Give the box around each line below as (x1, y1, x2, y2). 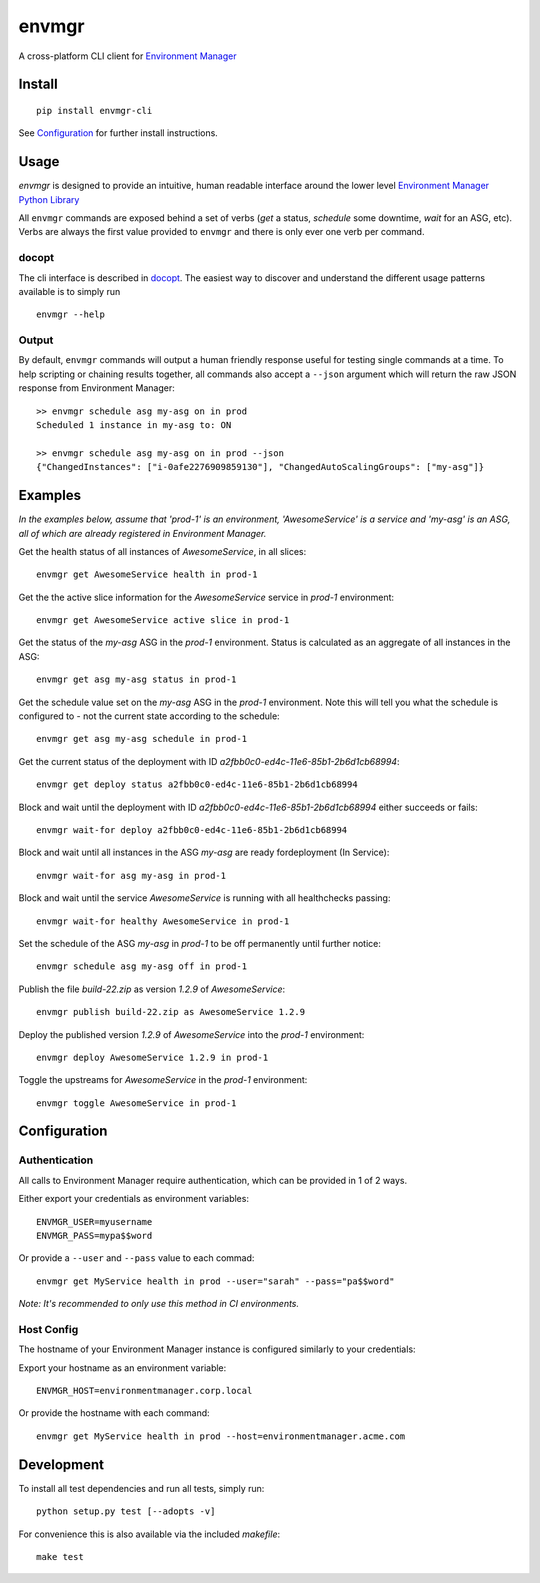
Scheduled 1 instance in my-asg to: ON (36, 420, 232, 431)
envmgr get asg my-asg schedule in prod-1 (36, 733, 248, 745)
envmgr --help (36, 309, 105, 320)
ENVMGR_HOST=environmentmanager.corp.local (36, 1385, 253, 1397)
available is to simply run (18, 285, 121, 297)
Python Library (18, 193, 80, 205)
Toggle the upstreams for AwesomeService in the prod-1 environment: (18, 1074, 308, 1086)
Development (18, 1456, 105, 1473)
